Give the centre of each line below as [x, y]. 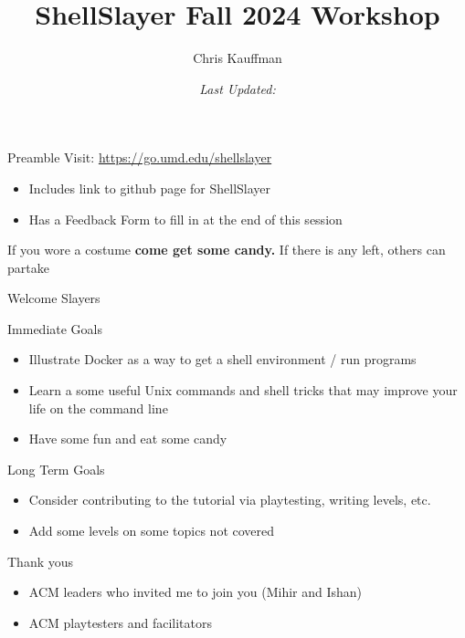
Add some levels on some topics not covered [152, 531]
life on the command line [98, 408]
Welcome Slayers [54, 298]
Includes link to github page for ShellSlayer [150, 188]
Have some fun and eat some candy [128, 439]
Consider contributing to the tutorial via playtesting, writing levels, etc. [230, 500]
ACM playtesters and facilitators [120, 622]
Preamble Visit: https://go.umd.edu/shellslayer [140, 157]
